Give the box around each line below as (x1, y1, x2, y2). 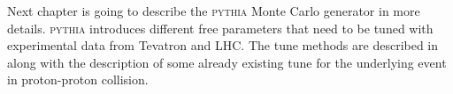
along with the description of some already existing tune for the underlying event (7, 53, 447, 71)
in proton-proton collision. (7, 70, 149, 89)
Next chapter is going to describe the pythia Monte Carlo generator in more (7, 2, 420, 19)
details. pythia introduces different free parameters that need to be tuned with (7, 18, 434, 37)
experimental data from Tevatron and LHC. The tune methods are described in (7, 36, 439, 54)
